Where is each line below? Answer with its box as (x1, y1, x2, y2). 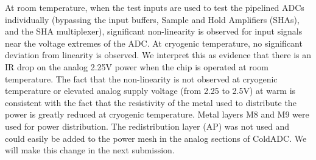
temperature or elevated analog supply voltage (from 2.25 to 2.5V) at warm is (5, 84, 296, 97)
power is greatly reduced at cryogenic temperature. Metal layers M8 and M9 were (5, 108, 309, 121)
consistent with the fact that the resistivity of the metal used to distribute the (5, 96, 297, 108)
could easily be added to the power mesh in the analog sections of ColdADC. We (5, 132, 307, 144)
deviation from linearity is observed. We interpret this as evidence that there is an (5, 48, 312, 61)
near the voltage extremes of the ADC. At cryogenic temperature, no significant (5, 36, 303, 49)
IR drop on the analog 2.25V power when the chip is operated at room (5, 60, 269, 73)
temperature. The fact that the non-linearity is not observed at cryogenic (5, 72, 278, 85)
